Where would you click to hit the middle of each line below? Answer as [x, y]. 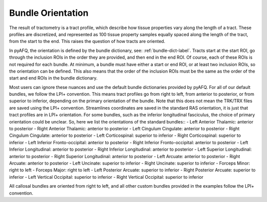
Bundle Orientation [49, 13]
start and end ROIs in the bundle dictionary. [53, 78]
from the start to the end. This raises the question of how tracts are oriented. [87, 41]
